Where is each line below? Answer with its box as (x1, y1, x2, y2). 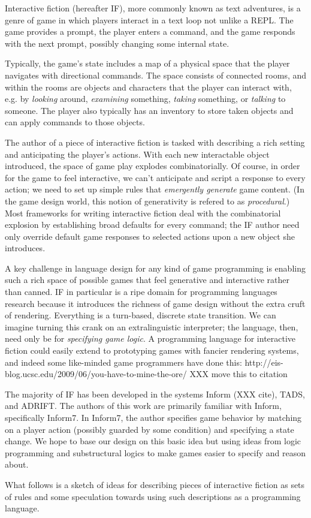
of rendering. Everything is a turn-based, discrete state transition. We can (5, 309, 276, 321)
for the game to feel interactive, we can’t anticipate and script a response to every (5, 171, 306, 183)
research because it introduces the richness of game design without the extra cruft (5, 297, 306, 309)
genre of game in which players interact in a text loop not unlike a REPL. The (5, 13, 294, 26)
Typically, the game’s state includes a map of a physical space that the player (5, 57, 290, 70)
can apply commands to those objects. (5, 116, 145, 128)
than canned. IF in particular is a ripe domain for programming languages (5, 285, 277, 298)
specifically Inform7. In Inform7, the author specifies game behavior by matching (5, 411, 302, 423)
